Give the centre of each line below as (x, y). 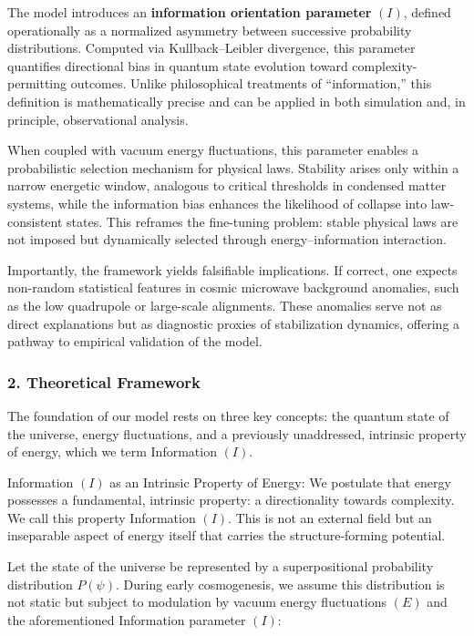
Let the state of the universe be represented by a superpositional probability (221, 566)
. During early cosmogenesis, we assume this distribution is (280, 584)
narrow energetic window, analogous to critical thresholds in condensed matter (227, 185)
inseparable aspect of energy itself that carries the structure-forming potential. (227, 535)
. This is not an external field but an (330, 517)
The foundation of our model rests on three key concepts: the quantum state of (228, 415)
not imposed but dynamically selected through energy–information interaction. (227, 239)
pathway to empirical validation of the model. (135, 341)
